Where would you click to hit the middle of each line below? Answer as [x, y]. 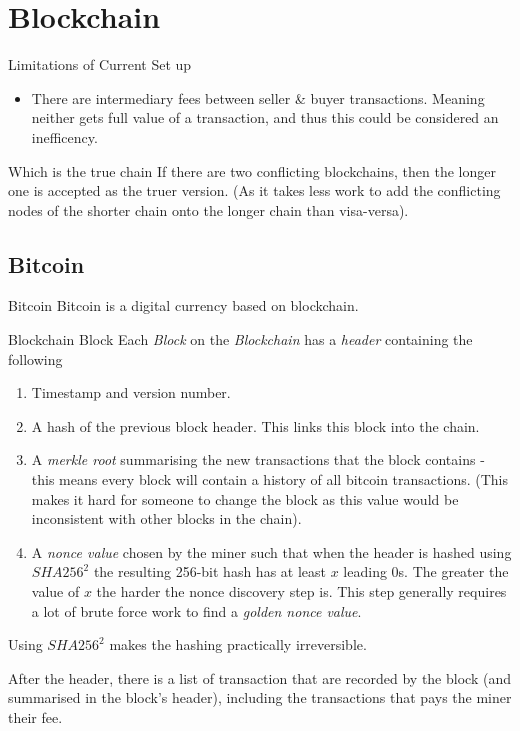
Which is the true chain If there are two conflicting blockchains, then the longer [252, 170]
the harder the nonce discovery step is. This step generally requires [301, 591]
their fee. [35, 716]
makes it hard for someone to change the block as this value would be [245, 498]
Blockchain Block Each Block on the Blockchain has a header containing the [240, 339]
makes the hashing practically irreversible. [238, 644]
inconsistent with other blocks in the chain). [166, 518]
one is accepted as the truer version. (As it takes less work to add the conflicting [254, 190]
